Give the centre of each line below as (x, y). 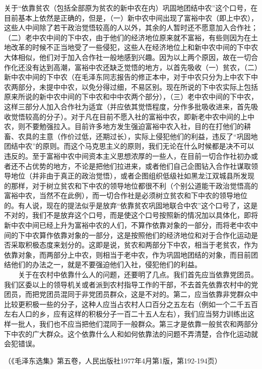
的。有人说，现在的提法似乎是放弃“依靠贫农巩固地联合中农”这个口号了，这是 (131, 205)
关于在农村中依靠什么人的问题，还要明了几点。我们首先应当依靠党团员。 (138, 274)
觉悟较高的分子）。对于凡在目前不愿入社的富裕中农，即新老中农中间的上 (129, 116)
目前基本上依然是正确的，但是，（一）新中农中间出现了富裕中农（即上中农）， (131, 17)
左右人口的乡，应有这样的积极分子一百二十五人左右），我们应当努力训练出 (126, 314)
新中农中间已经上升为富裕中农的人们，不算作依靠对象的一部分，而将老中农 (127, 225)
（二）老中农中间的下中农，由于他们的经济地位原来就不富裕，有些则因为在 (127, 37)
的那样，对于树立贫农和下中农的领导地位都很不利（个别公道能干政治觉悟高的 (131, 185)
